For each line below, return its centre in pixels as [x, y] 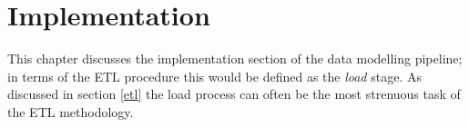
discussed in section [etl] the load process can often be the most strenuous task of [234, 94]
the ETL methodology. [71, 111]
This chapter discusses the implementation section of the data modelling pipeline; [235, 59]
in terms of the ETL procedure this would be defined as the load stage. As [214, 76]
